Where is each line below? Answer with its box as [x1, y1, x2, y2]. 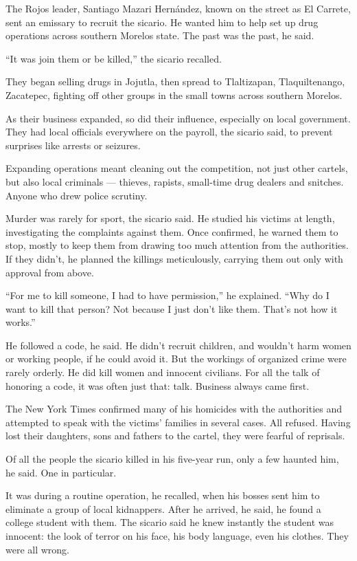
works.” [5, 315, 36, 329]
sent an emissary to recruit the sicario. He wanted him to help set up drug [5, 14, 319, 29]
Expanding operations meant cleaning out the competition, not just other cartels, [5, 161, 348, 175]
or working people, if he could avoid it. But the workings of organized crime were [5, 351, 347, 366]
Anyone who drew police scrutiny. [5, 188, 148, 202]
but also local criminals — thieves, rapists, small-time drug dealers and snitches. [5, 174, 344, 188]
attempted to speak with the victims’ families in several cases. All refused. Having [5, 415, 351, 429]
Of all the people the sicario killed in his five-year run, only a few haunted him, [5, 452, 339, 466]
